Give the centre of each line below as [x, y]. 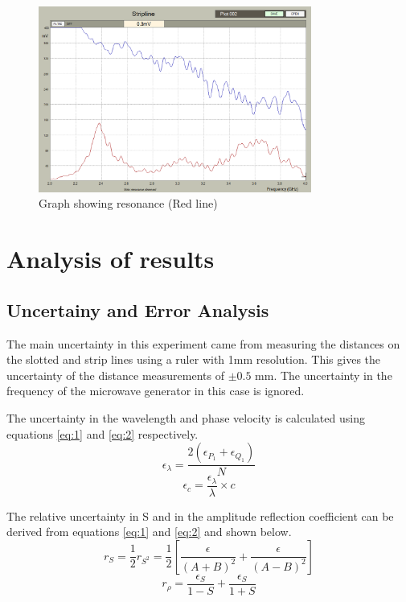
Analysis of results [111, 259]
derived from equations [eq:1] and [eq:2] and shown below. [149, 532]
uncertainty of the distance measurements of [115, 375]
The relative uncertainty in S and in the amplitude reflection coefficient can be [200, 515]
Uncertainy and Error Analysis [138, 309]
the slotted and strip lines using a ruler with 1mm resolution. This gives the [194, 359]
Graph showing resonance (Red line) [128, 203]
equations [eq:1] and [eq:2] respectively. [103, 433]
